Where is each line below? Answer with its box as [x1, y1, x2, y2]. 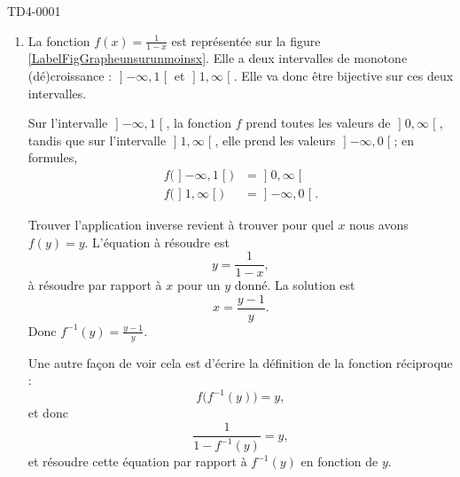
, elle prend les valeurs [214, 130, 336, 149]
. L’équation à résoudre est [84, 232, 230, 251]
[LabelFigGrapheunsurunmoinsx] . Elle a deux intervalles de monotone [27, 49, 408, 67]
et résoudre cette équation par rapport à [27, 452, 247, 471]
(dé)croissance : [27, 66, 113, 85]
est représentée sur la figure [171, 31, 321, 50]
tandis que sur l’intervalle [27, 130, 167, 149]
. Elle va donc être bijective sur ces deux [233, 66, 454, 85]
